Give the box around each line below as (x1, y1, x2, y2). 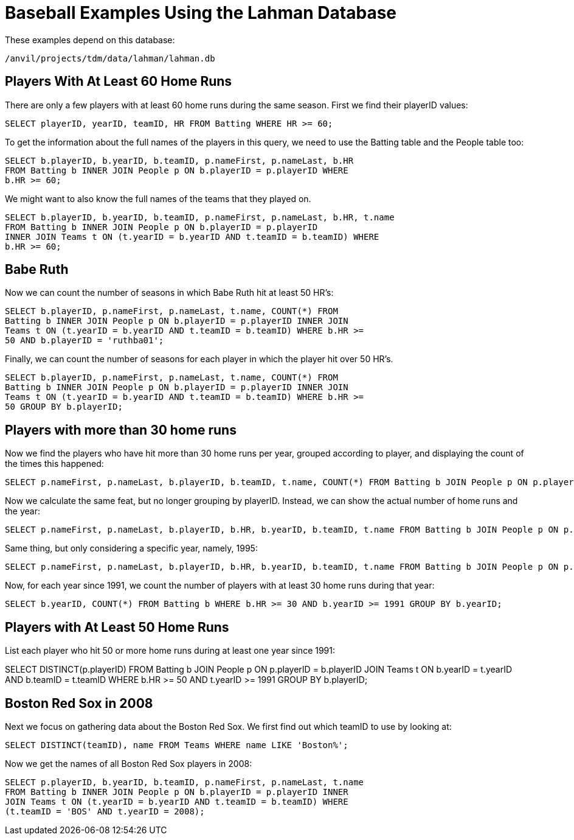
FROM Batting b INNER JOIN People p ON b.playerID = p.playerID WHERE (5, 165, 348, 175)
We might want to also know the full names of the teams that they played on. (5, 193, 311, 204)
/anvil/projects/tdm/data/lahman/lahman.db (5, 53, 215, 63)
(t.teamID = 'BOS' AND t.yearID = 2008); (5, 806, 205, 816)
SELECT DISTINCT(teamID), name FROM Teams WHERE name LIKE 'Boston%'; (5, 740, 348, 750)
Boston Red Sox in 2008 (5, 695, 153, 711)
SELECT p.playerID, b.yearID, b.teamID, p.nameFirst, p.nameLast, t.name (5, 777, 364, 787)
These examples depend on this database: (5, 34, 175, 45)
